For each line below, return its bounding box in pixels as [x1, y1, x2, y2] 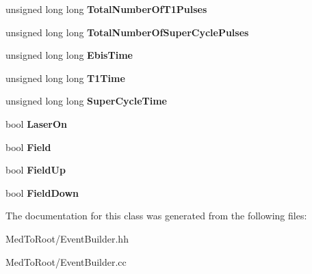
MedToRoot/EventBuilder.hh [5, 231, 129, 245]
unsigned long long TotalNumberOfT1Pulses [5, 2, 207, 16]
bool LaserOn [5, 116, 68, 131]
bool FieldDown [5, 185, 79, 200]
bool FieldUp [5, 163, 66, 177]
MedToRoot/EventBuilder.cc [5, 254, 127, 269]
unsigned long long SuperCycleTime [5, 94, 167, 108]
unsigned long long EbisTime [5, 48, 133, 62]
